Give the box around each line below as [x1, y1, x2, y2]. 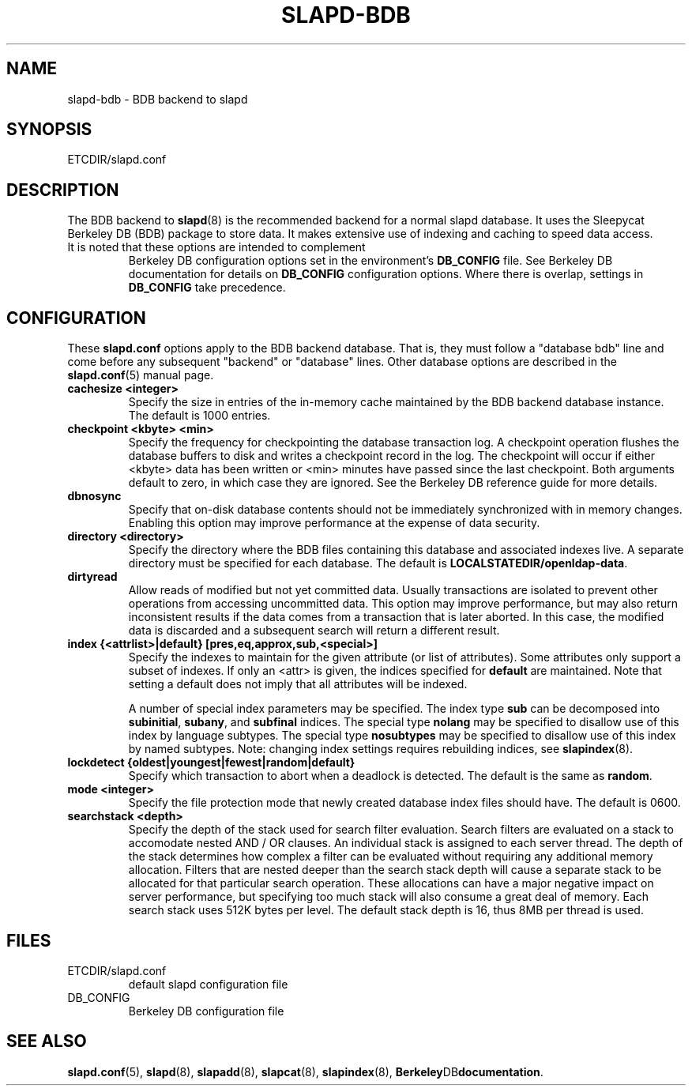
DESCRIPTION [6, 179, 119, 200]
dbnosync [67, 489, 122, 503]
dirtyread [67, 570, 118, 584]
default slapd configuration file [128, 977, 288, 991]
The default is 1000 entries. [128, 409, 271, 423]
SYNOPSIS [6, 119, 92, 140]
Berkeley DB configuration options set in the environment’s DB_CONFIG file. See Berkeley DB [128, 254, 613, 268]
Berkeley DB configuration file [128, 1004, 284, 1018]
